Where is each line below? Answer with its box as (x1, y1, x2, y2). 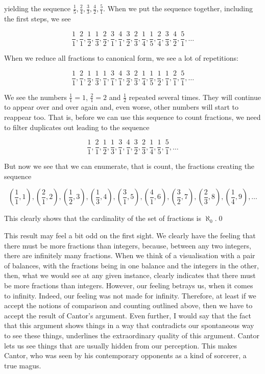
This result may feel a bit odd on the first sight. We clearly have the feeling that (4, 230, 256, 241)
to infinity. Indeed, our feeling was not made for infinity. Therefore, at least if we (4, 290, 256, 301)
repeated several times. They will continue (129, 91, 261, 102)
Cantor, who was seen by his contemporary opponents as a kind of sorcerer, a (4, 350, 247, 361)
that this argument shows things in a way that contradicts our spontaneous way (4, 320, 254, 331)
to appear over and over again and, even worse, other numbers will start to (4, 102, 238, 112)
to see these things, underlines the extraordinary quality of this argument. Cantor (4, 330, 259, 341)
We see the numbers (4, 91, 67, 102)
